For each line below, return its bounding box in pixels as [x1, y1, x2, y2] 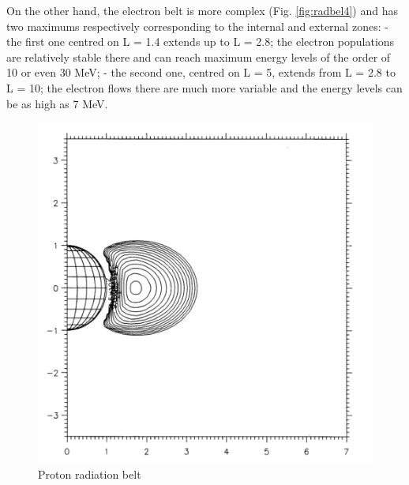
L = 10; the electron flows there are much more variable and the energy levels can [6, 79, 403, 96]
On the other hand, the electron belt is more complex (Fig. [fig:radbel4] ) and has [6, 2, 398, 18]
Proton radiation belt [38, 465, 141, 482]
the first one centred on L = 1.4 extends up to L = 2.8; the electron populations [6, 33, 395, 50]
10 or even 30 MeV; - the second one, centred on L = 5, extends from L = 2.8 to [6, 64, 396, 81]
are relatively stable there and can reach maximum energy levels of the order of [6, 48, 391, 65]
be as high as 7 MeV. [6, 95, 108, 111]
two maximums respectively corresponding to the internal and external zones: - [6, 17, 388, 34]
